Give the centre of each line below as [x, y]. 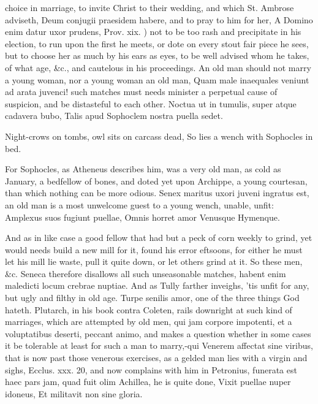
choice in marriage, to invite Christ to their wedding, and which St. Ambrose [150, 7]
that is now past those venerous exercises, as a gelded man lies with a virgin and [156, 358]
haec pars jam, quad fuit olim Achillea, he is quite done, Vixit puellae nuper [148, 382]
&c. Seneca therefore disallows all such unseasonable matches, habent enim [146, 273]
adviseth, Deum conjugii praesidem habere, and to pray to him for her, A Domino [159, 19]
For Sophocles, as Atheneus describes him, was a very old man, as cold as [143, 169]
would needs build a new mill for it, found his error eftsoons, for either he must [154, 249]
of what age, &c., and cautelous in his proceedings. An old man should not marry [158, 67]
